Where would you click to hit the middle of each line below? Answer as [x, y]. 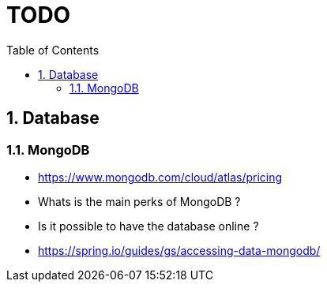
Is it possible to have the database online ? [148, 226]
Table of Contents [53, 50]
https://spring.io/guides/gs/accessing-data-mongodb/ [179, 250]
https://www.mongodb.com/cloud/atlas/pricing [160, 177]
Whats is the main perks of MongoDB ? [139, 201]
